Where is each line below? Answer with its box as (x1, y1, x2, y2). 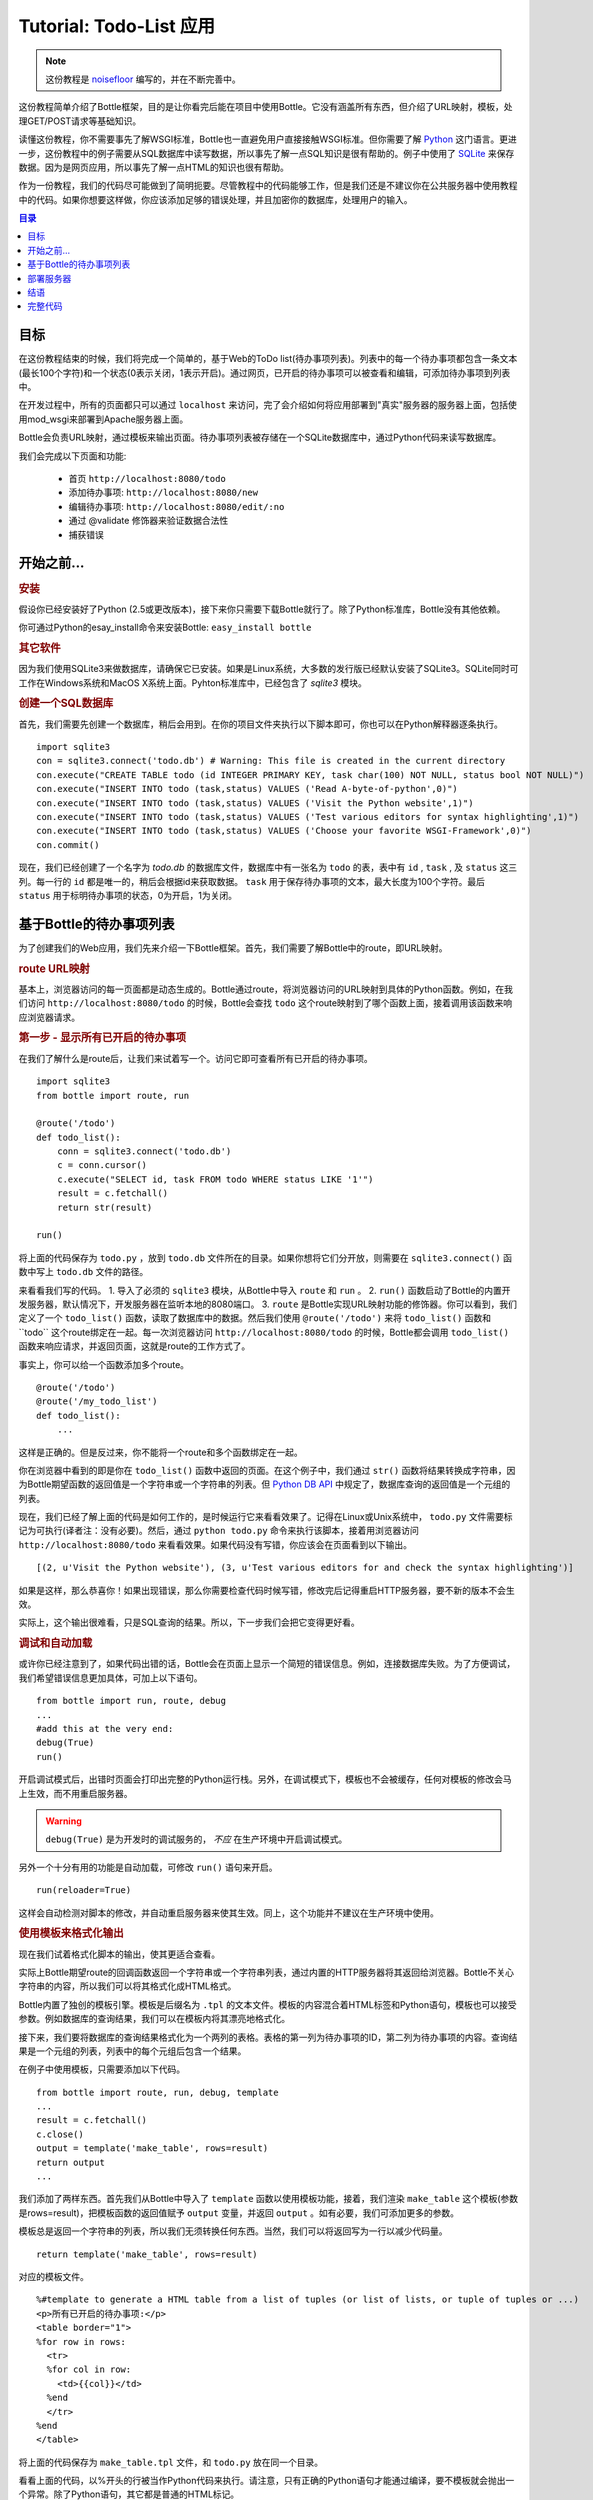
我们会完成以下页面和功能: (18, 450, 127, 462)
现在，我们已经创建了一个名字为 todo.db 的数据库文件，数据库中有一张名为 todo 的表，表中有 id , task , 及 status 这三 (18, 861, 518, 874)
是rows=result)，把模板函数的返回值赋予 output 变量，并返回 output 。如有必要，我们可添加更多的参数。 (18, 2206, 460, 2219)
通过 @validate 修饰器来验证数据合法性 (68, 515, 229, 527)
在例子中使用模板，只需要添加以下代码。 (18, 2063, 185, 2075)
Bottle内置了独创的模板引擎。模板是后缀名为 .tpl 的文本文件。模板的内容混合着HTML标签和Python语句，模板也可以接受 (18, 1998, 517, 2010)
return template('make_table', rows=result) (36, 2248, 259, 2260)
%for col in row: (46, 2364, 132, 2375)
